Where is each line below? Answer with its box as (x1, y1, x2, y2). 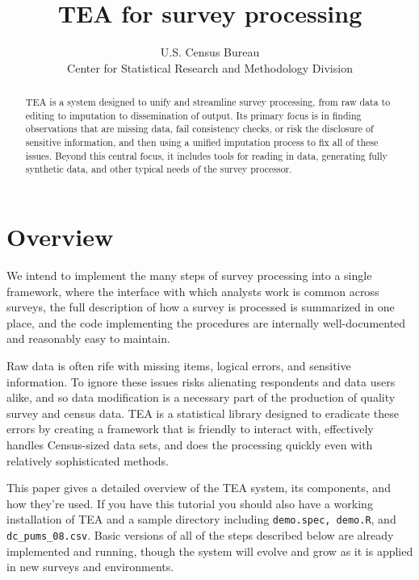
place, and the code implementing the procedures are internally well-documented (6, 314, 406, 331)
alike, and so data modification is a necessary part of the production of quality (6, 389, 396, 406)
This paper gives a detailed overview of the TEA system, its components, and (6, 479, 391, 496)
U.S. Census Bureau (160, 44, 260, 61)
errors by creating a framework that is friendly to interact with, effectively (6, 420, 374, 437)
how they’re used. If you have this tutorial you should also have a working (6, 494, 373, 511)
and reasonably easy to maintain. (6, 330, 170, 347)
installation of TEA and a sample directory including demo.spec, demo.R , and (6, 511, 396, 528)
